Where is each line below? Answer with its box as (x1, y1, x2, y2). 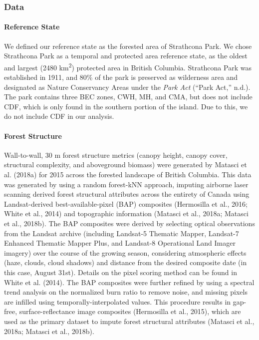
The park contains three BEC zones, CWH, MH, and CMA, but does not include (4, 91, 253, 102)
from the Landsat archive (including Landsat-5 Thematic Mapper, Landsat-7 (4, 228, 239, 238)
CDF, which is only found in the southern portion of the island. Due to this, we (4, 101, 248, 111)
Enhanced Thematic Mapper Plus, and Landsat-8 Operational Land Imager (4, 238, 236, 248)
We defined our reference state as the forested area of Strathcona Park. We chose (4, 40, 252, 51)
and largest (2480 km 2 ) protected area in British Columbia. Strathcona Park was (4, 60, 252, 72)
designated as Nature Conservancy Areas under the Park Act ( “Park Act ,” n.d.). (4, 81, 251, 92)
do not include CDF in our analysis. (4, 111, 114, 121)
